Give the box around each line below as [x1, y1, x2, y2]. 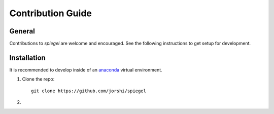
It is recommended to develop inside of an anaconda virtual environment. [9, 66, 162, 73]
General [9, 27, 36, 35]
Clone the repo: [22, 76, 55, 82]
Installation [9, 53, 46, 62]
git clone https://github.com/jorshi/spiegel [31, 88, 147, 94]
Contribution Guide [9, 8, 92, 19]
